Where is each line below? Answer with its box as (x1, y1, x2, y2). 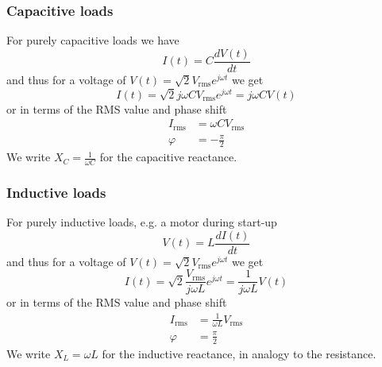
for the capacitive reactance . (99, 149, 237, 165)
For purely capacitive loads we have (6, 32, 179, 48)
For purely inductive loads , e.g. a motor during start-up (6, 214, 277, 230)
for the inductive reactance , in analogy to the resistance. (102, 345, 376, 361)
